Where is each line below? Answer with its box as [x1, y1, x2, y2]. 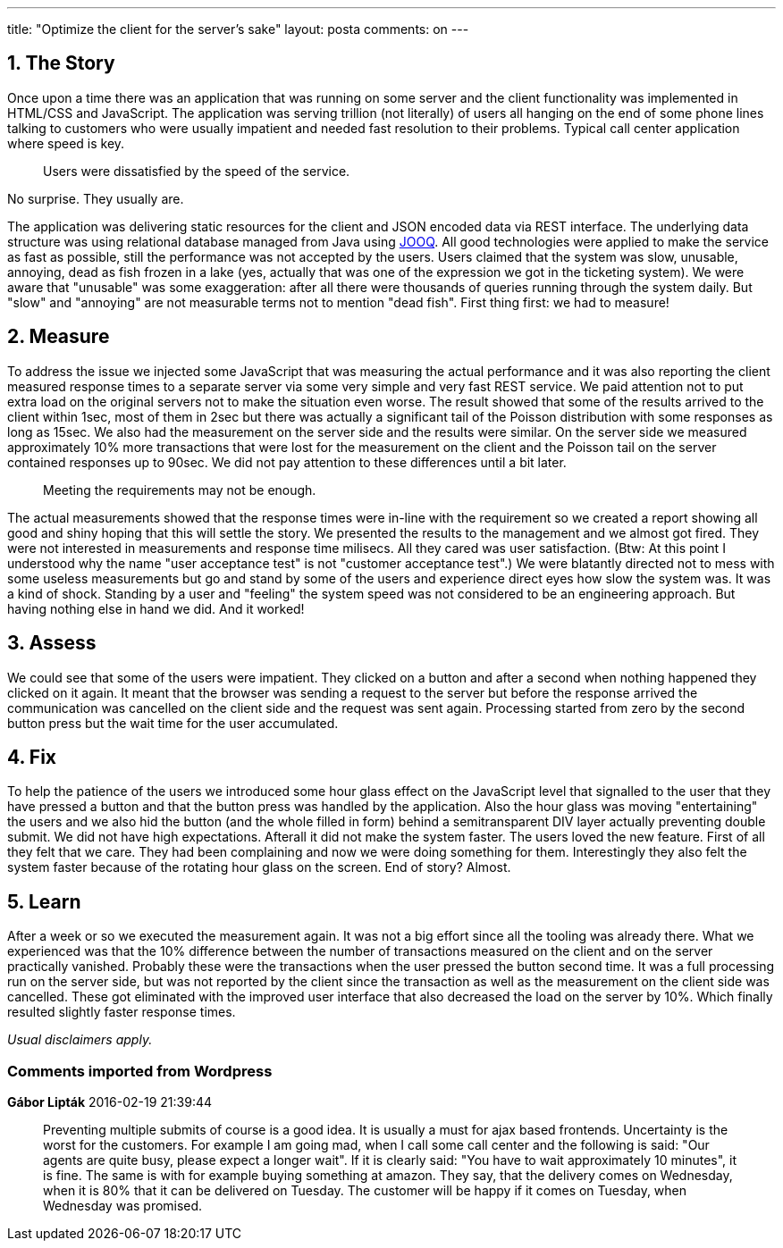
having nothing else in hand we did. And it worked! [7, 600, 305, 616]
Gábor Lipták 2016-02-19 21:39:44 [7, 1093, 213, 1110]
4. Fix [7, 745, 57, 768]
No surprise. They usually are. [7, 190, 184, 206]
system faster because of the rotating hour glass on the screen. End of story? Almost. [7, 859, 511, 875]
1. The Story [7, 52, 115, 75]
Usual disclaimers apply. [7, 1032, 153, 1048]
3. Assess [7, 632, 97, 655]
